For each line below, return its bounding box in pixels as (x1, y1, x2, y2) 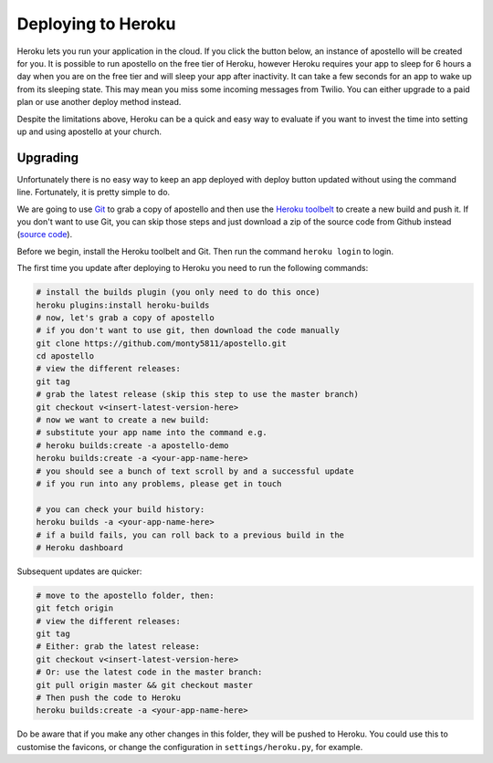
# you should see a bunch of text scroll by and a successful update (36, 465, 354, 476)
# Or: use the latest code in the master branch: (36, 667, 263, 677)
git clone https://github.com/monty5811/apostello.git (36, 338, 287, 349)
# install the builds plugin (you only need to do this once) (36, 287, 320, 298)
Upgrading (16, 150, 79, 165)
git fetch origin (36, 603, 114, 613)
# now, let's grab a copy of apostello (36, 312, 215, 323)
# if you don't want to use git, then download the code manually (36, 325, 340, 336)
